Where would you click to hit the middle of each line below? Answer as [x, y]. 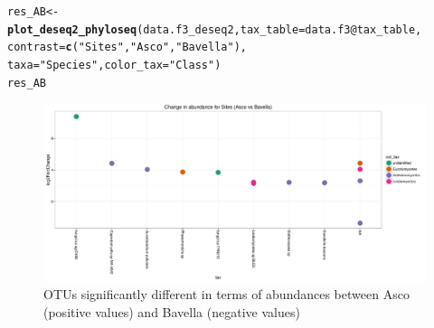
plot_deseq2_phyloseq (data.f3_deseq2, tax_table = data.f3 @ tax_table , [215, 29]
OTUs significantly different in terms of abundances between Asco [226, 294]
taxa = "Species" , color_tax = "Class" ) [114, 65]
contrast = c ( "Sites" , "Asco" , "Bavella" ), [127, 47]
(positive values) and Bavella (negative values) [172, 311]
